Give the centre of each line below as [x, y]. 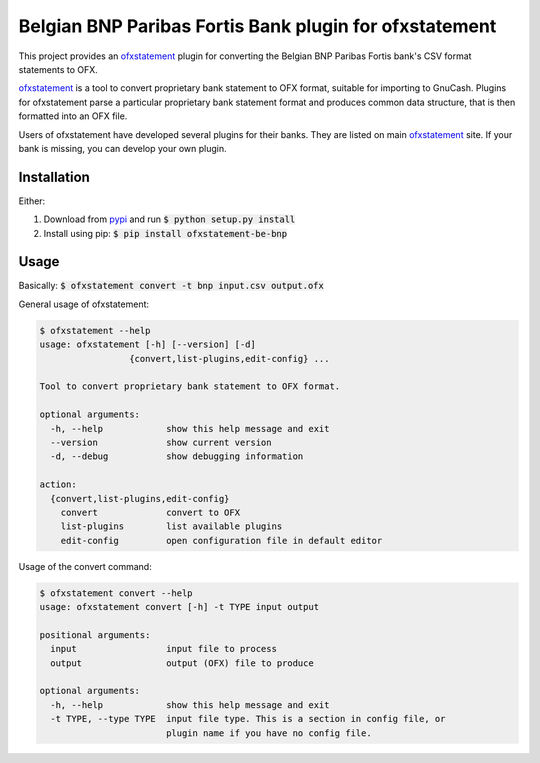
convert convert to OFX [150, 512]
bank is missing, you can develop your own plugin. [122, 148]
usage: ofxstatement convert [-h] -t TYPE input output [179, 607]
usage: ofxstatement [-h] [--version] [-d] [148, 344]
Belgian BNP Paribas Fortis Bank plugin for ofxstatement [257, 26]
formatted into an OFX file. [73, 116]
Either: [32, 201]
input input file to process [163, 649]
